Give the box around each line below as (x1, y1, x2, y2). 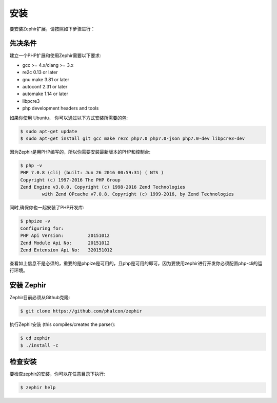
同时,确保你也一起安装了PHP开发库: (9, 205, 85, 211)
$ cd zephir (20, 335, 51, 341)
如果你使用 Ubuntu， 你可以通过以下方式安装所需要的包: (9, 115, 128, 121)
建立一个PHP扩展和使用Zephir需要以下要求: (9, 52, 101, 59)
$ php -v (20, 162, 43, 168)
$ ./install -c (20, 342, 58, 348)
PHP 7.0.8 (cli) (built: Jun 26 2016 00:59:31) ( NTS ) (20, 170, 164, 176)
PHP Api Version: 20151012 (20, 233, 110, 239)
